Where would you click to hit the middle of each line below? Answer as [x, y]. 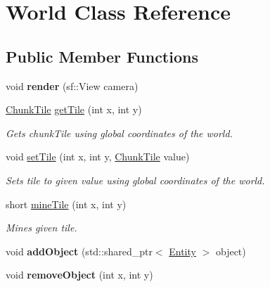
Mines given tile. [41, 228]
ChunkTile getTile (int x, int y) [74, 109]
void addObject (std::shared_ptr [79, 251]
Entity [182, 251]
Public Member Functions [102, 56]
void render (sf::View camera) [72, 85]
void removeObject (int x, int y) [79, 275]
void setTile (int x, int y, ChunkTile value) [98, 157]
